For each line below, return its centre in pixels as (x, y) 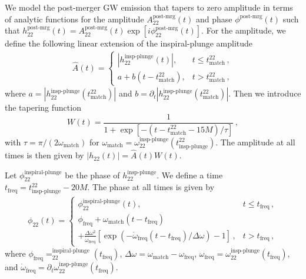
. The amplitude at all (255, 142)
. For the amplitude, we (244, 30)
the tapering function (43, 107)
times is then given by (44, 155)
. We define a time (190, 175)
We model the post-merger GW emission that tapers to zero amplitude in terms (149, 7)
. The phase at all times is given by (151, 187)
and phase (214, 19)
